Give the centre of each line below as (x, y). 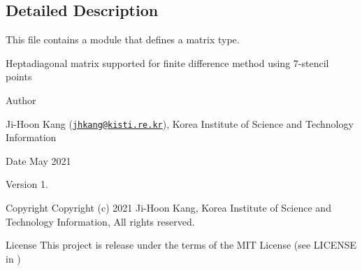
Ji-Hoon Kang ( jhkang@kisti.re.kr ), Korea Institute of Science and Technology (180, 123)
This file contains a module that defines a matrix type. (123, 39)
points (19, 76)
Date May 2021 (38, 160)
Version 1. (27, 184)
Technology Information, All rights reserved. (100, 221)
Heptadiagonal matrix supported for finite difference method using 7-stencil (167, 63)
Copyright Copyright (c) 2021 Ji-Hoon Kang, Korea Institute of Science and (168, 208)
